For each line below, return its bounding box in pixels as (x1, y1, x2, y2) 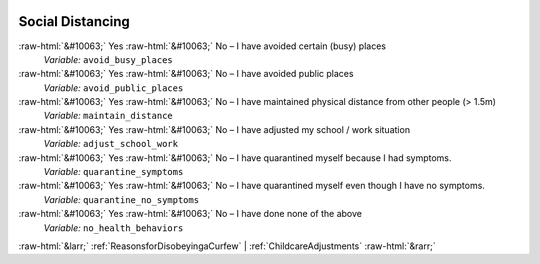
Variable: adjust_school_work (43, 138, 179, 150)
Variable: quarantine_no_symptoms (43, 193, 200, 205)
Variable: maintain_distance (43, 110, 174, 122)
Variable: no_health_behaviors (43, 221, 184, 234)
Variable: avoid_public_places (43, 81, 184, 94)
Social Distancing (18, 13, 130, 30)
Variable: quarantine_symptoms (43, 166, 184, 178)
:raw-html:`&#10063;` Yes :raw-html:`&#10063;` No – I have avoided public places (18, 68, 354, 80)
